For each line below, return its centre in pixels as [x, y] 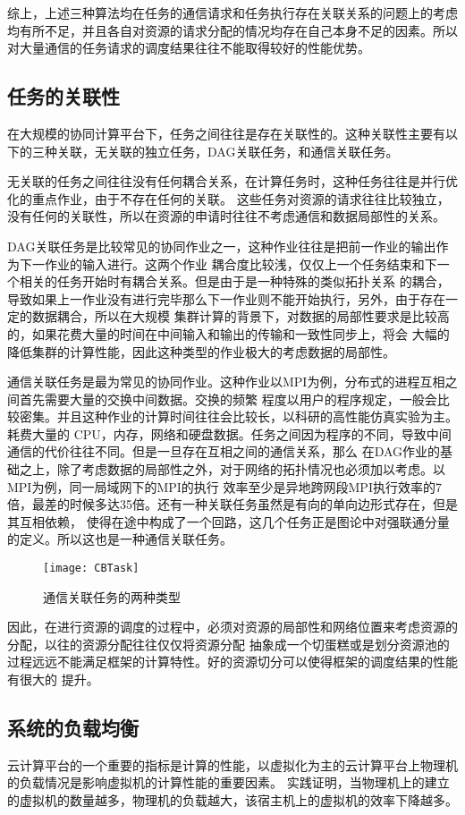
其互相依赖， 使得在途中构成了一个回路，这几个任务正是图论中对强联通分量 [228, 521]
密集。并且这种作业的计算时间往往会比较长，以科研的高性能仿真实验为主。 [238, 416]
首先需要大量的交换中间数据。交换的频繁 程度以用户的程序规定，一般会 [228, 399]
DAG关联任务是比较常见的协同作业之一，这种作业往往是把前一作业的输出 [222, 246]
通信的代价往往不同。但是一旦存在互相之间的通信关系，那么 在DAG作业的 [224, 451]
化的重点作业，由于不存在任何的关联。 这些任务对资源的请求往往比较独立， [228, 198]
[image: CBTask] [91, 569]
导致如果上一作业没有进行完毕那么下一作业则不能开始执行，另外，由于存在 [226, 298]
